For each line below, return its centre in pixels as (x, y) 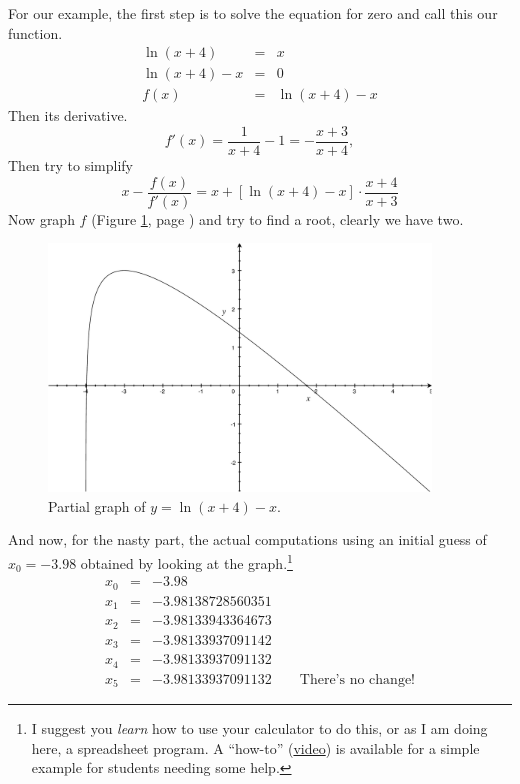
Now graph (41, 218)
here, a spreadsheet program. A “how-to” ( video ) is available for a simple (255, 747)
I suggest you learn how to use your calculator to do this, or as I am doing (259, 728)
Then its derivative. (68, 115)
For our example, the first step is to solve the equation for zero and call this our (253, 13)
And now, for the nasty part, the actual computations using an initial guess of (247, 539)
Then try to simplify (70, 164)
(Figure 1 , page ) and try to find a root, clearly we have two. (277, 218)
